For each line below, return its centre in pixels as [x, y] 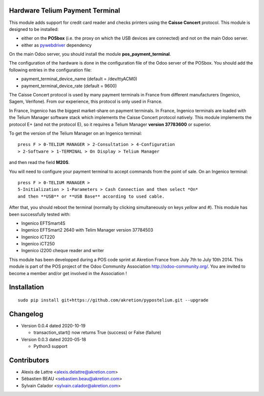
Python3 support [51, 346]
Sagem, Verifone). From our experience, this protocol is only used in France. [86, 102]
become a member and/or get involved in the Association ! [68, 273]
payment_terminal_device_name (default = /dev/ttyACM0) [79, 79]
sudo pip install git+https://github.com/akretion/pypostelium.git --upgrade [113, 300]
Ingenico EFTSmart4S [43, 223]
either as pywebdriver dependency [56, 45]
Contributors [29, 360]
